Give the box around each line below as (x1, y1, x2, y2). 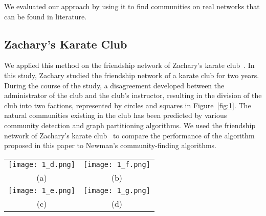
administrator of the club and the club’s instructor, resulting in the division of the (4, 90, 262, 101)
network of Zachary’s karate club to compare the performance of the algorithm (4, 130, 255, 140)
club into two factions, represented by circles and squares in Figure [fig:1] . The (4, 100, 251, 110)
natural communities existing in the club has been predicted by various (4, 110, 227, 121)
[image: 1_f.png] (83, 160, 150, 169)
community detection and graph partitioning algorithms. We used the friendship (4, 119, 256, 130)
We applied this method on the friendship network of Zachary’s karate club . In (4, 60, 255, 70)
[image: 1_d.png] (8, 160, 75, 169)
